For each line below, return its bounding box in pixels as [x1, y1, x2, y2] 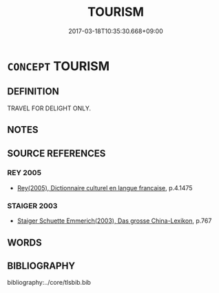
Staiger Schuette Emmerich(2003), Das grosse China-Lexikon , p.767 [17, 216, 212, 225]
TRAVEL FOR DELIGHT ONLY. [7, 104, 92, 112]
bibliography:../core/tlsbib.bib [7, 279, 92, 287]
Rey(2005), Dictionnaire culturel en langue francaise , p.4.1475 [17, 183, 193, 192]
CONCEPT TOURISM [7, 58, 110, 74]
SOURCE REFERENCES [7, 148, 106, 159]
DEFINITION [7, 85, 60, 97]
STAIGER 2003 [7, 201, 58, 210]
